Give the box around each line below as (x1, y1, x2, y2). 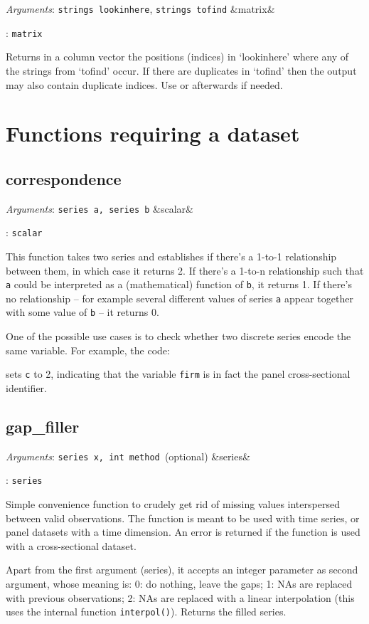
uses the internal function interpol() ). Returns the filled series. (6, 604, 287, 619)
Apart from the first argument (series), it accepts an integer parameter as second (6, 562, 358, 577)
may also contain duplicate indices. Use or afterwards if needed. (6, 77, 283, 92)
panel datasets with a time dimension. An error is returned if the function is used (6, 524, 360, 539)
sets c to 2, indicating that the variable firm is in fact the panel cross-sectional (6, 366, 351, 381)
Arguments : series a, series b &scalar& (6, 201, 193, 216)
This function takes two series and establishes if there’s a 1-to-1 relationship (6, 248, 337, 263)
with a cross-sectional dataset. (6, 538, 137, 553)
